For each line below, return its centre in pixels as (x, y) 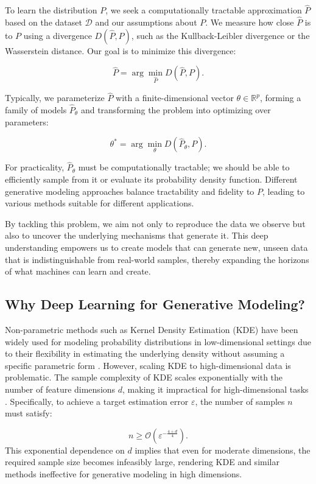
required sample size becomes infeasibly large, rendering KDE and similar (142, 462)
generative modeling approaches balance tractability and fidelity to (130, 191)
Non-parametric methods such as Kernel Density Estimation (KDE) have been (152, 329)
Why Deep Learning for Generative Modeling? (155, 304)
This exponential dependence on (65, 450)
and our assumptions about (146, 22)
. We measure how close (250, 22)
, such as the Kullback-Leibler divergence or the (220, 35)
